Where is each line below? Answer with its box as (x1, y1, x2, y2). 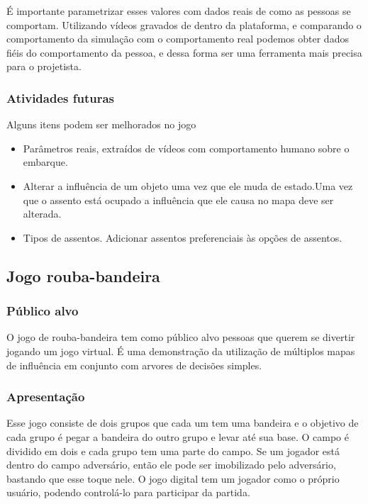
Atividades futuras (6, 89, 115, 106)
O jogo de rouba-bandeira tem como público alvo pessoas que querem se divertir (6, 330, 355, 345)
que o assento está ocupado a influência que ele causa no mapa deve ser (23, 192, 334, 207)
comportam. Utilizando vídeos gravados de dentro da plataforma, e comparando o (6, 17, 362, 32)
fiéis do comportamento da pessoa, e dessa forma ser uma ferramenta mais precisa (6, 45, 362, 60)
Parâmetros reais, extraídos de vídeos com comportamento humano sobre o (23, 140, 350, 155)
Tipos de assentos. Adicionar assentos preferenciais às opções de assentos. (23, 230, 342, 245)
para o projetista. (6, 59, 82, 74)
